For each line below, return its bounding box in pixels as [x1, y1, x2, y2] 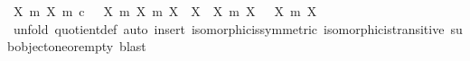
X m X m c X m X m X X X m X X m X [13, 2, 317, 20]
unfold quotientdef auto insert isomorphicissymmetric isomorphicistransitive [13, 19, 445, 38]
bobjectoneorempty [7, 37, 114, 56]
